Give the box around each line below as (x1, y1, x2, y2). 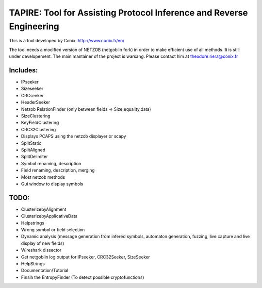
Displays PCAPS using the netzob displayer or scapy (21, 134, 126, 139)
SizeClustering (21, 113, 50, 119)
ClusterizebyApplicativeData (21, 213, 78, 219)
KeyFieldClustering (21, 119, 59, 126)
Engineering (9, 21, 59, 32)
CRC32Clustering (21, 126, 56, 132)
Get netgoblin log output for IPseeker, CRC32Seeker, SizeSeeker (21, 254, 150, 260)
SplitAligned (21, 147, 46, 152)
